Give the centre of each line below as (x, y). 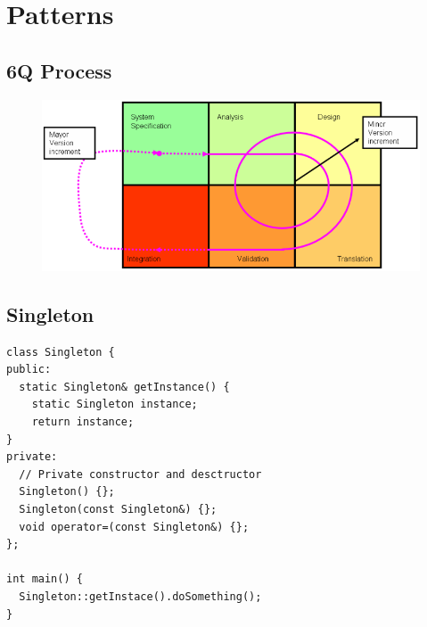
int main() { (45, 579)
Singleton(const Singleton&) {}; (118, 509)
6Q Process (59, 70)
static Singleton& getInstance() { (124, 387)
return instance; (83, 422)
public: (29, 370)
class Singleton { (61, 352)
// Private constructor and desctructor (140, 474)
